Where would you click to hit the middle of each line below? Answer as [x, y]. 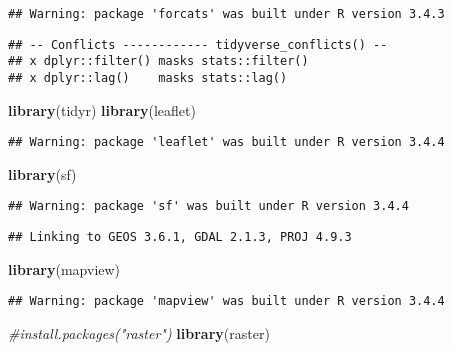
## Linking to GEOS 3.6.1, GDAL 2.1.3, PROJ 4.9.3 [180, 237]
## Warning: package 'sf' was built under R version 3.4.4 [208, 206]
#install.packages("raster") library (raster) [139, 333]
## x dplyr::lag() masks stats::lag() [148, 77]
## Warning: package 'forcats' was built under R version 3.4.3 [226, 14]
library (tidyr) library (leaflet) [102, 109]
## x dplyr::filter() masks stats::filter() [158, 61]
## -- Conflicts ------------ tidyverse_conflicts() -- [198, 44]
